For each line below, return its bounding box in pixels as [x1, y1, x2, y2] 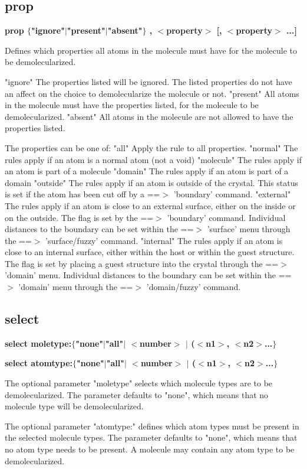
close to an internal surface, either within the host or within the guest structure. [5, 246, 295, 258]
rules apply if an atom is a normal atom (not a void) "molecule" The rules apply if [5, 153, 302, 165]
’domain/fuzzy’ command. [146, 281, 241, 293]
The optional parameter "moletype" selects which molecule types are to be [5, 377, 273, 389]
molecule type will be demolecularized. [5, 400, 144, 412]
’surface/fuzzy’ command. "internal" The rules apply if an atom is [45, 234, 283, 246]
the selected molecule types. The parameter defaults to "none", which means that [5, 431, 298, 444]
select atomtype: [5, 357, 72, 369]
